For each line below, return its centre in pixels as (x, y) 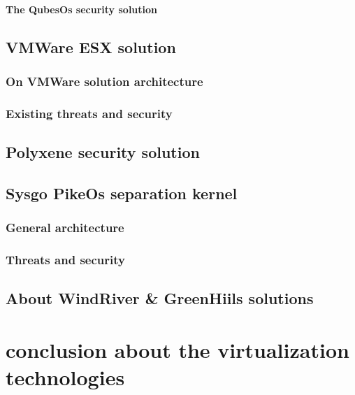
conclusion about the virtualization (177, 349)
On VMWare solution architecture (104, 81)
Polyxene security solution (103, 152)
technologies (65, 377)
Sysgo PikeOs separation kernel (122, 193)
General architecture (65, 228)
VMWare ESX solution (91, 46)
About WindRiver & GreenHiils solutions (160, 298)
